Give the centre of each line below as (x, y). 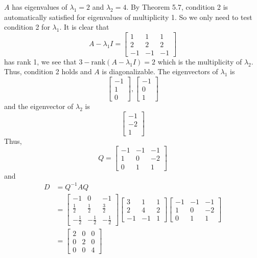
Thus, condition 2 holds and (48, 71)
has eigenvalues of (40, 7)
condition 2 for (27, 27)
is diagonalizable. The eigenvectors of (160, 71)
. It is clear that (84, 27)
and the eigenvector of (39, 106)
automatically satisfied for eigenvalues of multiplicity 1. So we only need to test (128, 17)
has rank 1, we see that (40, 61)
